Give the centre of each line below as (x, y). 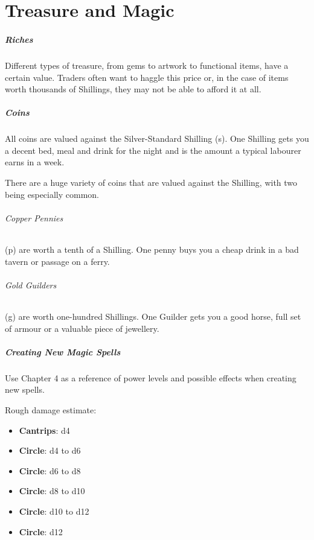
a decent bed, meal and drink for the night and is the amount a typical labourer (153, 150)
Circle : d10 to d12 (54, 511)
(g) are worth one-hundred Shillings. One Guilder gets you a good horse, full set (153, 316)
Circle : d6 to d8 (50, 470)
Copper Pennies (34, 218)
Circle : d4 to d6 (50, 450)
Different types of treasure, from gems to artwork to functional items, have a (147, 65)
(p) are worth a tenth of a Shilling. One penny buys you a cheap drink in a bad (152, 249)
